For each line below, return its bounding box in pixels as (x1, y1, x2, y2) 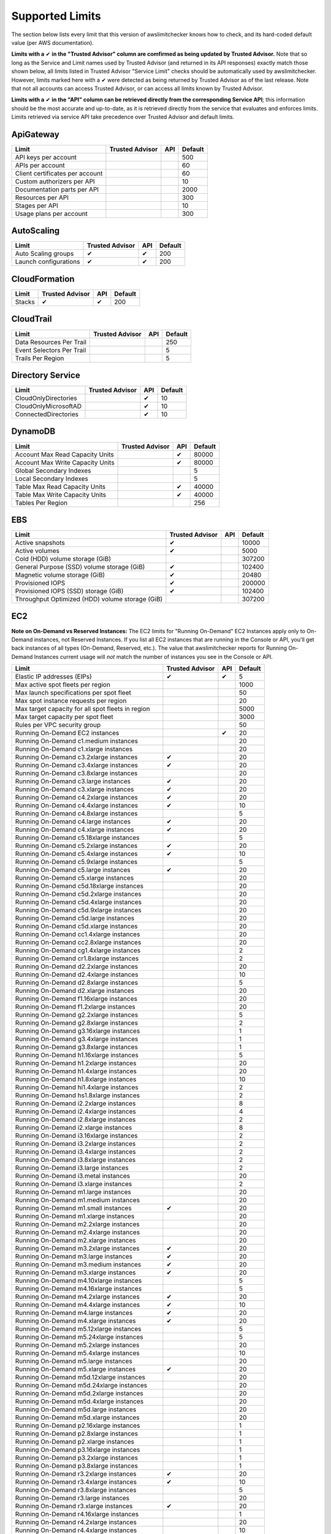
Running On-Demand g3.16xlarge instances (15, 1027, 140, 1035)
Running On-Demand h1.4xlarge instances (15, 1067, 137, 1076)
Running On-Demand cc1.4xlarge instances (15, 930, 140, 939)
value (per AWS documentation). (11, 39, 94, 46)
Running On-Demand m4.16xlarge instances (15, 1284, 142, 1293)
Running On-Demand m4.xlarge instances (15, 1317, 136, 1325)
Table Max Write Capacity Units (15, 490, 107, 499)
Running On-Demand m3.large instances (15, 1252, 133, 1261)
